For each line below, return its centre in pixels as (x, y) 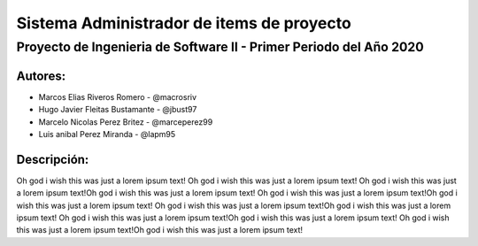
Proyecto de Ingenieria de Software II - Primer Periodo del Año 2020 (220, 47)
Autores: (41, 76)
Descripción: (53, 159)
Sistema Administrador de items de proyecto (184, 23)
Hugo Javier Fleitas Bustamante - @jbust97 (118, 110)
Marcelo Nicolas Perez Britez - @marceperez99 (126, 122)
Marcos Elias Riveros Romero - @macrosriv (118, 96)
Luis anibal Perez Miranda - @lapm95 (107, 134)
